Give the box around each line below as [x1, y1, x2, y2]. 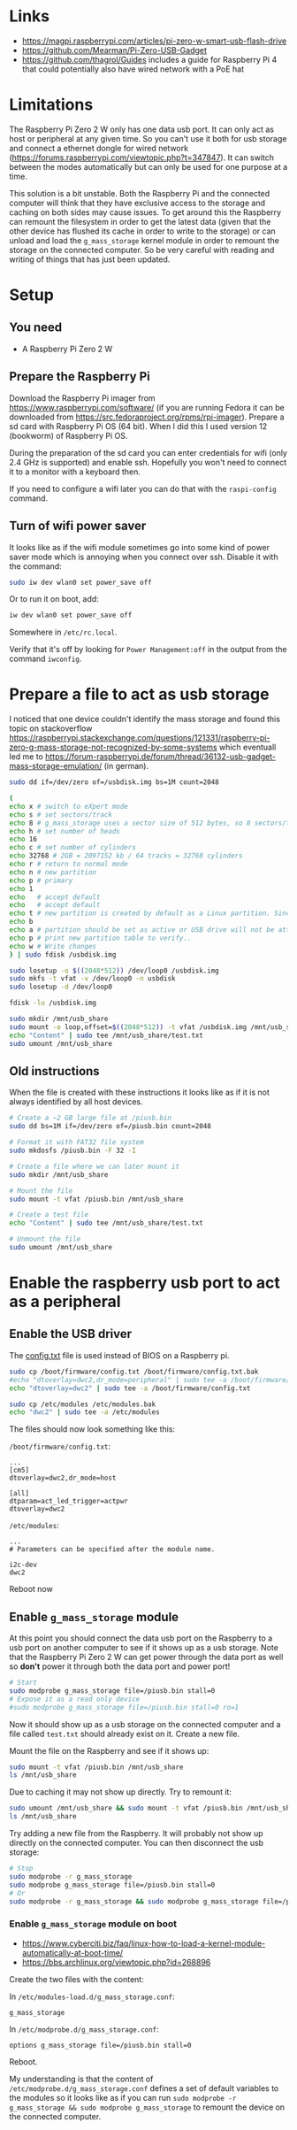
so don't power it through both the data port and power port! [9, 1661, 231, 1672]
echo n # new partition [9, 867, 97, 877]
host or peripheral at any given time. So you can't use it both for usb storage [9, 133, 287, 143]
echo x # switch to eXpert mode [9, 802, 128, 811]
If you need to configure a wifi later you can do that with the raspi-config [9, 483, 277, 494]
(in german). [103, 761, 148, 772]
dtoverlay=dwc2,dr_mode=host [9, 1473, 117, 1483]
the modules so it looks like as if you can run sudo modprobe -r [9, 2092, 237, 2103]
